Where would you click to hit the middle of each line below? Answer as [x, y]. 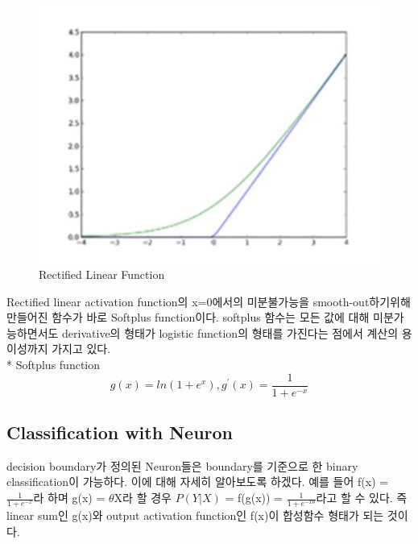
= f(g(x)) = [254, 498]
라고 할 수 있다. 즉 [362, 498]
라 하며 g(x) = [69, 498]
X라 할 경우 [143, 498]
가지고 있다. [81, 349]
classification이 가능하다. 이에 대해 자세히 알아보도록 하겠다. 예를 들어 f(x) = [198, 482]
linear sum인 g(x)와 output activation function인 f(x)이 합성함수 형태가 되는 [195, 515]
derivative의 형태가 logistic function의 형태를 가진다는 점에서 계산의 [230, 332]
